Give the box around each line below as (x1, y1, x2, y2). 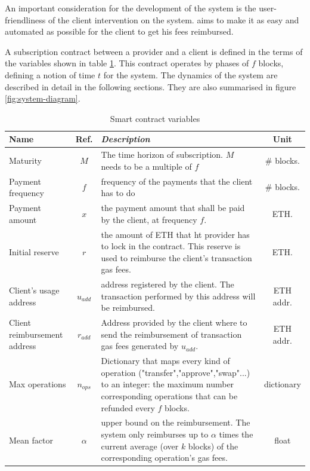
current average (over (101, 439, 179, 452)
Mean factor (9, 433, 53, 446)
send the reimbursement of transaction (101, 328, 242, 340)
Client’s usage (9, 283, 60, 296)
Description (101, 133, 150, 145)
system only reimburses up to (101, 428, 209, 440)
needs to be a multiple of (101, 160, 192, 172)
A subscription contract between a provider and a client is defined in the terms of (5, 45, 303, 57)
